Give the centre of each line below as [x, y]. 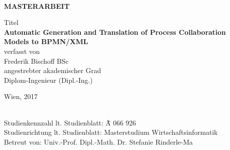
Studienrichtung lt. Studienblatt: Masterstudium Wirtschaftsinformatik [111, 132]
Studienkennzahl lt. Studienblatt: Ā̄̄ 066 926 [70, 122]
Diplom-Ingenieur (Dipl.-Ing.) [48, 80]
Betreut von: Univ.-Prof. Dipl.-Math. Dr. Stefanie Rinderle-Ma [99, 141]
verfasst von [22, 51]
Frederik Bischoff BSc [36, 61]
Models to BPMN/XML [46, 41]
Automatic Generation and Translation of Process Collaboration [115, 32]
